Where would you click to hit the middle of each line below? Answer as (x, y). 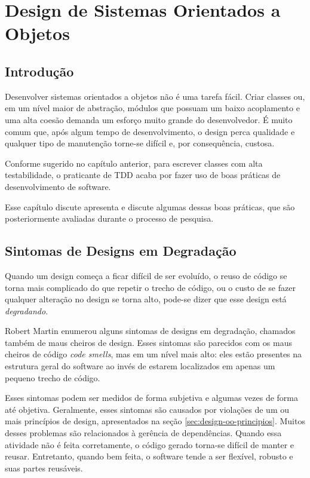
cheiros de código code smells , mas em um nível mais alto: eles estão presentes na (154, 354)
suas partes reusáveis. (44, 468)
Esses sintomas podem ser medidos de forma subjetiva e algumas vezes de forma (151, 398)
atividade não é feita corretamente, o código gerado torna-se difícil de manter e (150, 444)
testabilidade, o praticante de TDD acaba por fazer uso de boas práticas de (143, 175)
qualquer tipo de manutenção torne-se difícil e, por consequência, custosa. (140, 143)
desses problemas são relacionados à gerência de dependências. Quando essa (143, 433)
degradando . (27, 310)
